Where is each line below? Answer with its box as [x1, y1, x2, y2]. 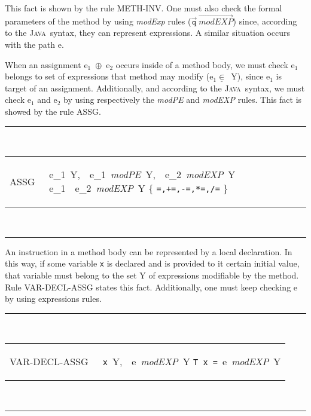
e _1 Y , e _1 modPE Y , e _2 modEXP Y [49, 167, 236, 182]
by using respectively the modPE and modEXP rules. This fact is [63, 93, 302, 106]
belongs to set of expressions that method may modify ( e [5, 70, 214, 82]
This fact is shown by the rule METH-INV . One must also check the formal [5, 2, 282, 14]
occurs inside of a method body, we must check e [115, 58, 295, 71]
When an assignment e [5, 58, 88, 71]
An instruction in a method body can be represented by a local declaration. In [5, 245, 292, 258]
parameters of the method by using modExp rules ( [5, 14, 191, 27]
